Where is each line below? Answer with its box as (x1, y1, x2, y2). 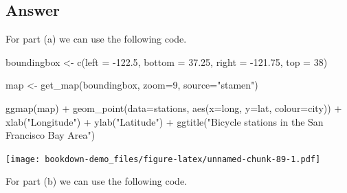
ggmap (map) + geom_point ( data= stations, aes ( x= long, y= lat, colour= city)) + (5, 100, 342, 115)
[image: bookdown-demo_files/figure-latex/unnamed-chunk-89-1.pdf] (5, 154, 321, 164)
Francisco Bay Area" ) (5, 128, 96, 142)
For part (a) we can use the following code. (5, 32, 187, 46)
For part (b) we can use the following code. (5, 174, 188, 188)
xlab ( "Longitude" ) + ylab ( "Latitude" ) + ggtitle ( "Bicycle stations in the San (5, 114, 324, 128)
